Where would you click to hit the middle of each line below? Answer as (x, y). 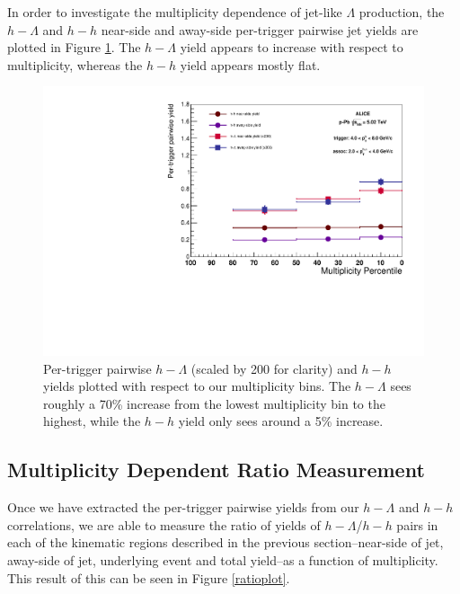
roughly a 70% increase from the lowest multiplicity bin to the (214, 403)
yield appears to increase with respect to (292, 47)
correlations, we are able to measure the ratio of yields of (164, 524)
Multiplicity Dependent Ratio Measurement (216, 470)
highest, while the (92, 421)
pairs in (417, 524)
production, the (402, 12)
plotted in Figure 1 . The (74, 47)
